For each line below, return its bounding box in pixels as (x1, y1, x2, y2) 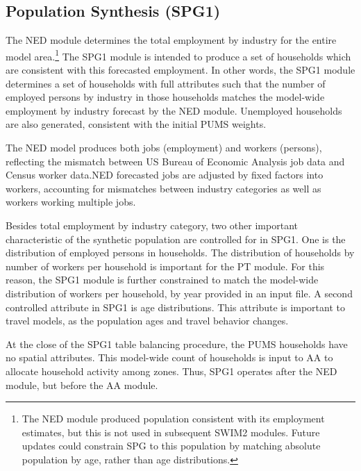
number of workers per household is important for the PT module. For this (6, 258, 325, 273)
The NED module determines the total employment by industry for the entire (6, 33, 337, 47)
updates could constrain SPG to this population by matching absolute (22, 438, 321, 453)
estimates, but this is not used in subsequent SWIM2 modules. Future (22, 424, 320, 439)
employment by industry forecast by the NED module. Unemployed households (6, 103, 342, 117)
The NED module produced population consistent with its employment (22, 411, 325, 426)
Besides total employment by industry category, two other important (6, 217, 298, 232)
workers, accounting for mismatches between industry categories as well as (6, 181, 321, 195)
